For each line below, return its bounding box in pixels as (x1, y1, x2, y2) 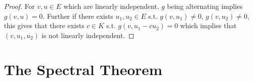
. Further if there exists (42, 10, 113, 21)
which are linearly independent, (63, 1, 160, 11)
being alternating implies (167, 1, 243, 11)
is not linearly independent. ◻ (41, 30, 135, 40)
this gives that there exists (4, 20, 84, 31)
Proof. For (4, 1, 35, 11)
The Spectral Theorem (4, 59, 163, 79)
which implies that (180, 20, 237, 31)
